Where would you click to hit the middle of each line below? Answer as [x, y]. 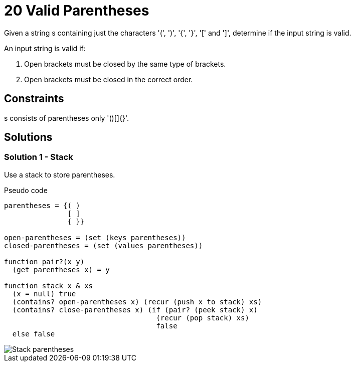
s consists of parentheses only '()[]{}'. [66, 118]
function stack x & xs [49, 286]
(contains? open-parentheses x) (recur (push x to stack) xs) [137, 302]
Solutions [28, 137]
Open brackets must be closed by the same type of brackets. [125, 64]
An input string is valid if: [45, 48]
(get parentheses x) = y [61, 269]
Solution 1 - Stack [39, 157]
